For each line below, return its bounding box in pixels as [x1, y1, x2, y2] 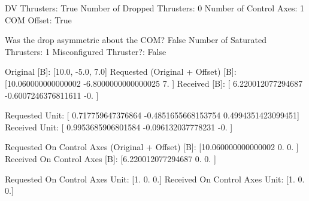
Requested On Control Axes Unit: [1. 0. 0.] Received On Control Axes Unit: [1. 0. [5, 172, 305, 185]
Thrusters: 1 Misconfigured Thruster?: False [5, 45, 166, 57]
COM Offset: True [5, 13, 72, 26]
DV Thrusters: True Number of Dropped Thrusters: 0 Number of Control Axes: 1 [5, 2, 305, 14]
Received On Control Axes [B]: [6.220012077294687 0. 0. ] [5, 152, 216, 165]
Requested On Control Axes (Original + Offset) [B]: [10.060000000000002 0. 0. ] [5, 141, 299, 153]
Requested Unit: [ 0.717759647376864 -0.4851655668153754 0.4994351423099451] [5, 109, 299, 121]
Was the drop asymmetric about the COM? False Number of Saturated [5, 33, 266, 46]
